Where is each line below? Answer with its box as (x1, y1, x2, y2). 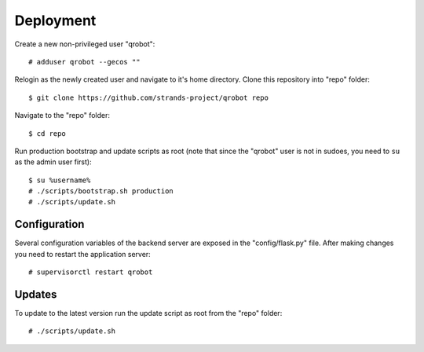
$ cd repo (28, 129, 66, 137)
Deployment (14, 12, 97, 29)
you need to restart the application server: (14, 249, 151, 258)
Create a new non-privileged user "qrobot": (14, 39, 155, 49)
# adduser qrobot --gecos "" (28, 57, 141, 66)
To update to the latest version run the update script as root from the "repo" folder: (14, 309, 283, 318)
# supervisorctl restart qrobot (28, 268, 153, 277)
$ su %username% (28, 175, 91, 185)
